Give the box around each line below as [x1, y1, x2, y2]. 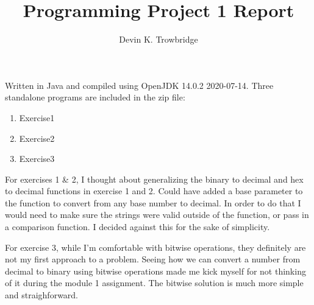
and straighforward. [5, 289, 79, 301]
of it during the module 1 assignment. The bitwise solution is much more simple [5, 276, 304, 289]
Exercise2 [19, 131, 55, 144]
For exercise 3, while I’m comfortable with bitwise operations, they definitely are [5, 240, 306, 253]
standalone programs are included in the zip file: [5, 91, 185, 103]
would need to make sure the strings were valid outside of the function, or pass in [5, 208, 309, 221]
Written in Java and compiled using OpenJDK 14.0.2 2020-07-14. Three [5, 79, 274, 91]
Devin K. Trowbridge [119, 33, 198, 46]
